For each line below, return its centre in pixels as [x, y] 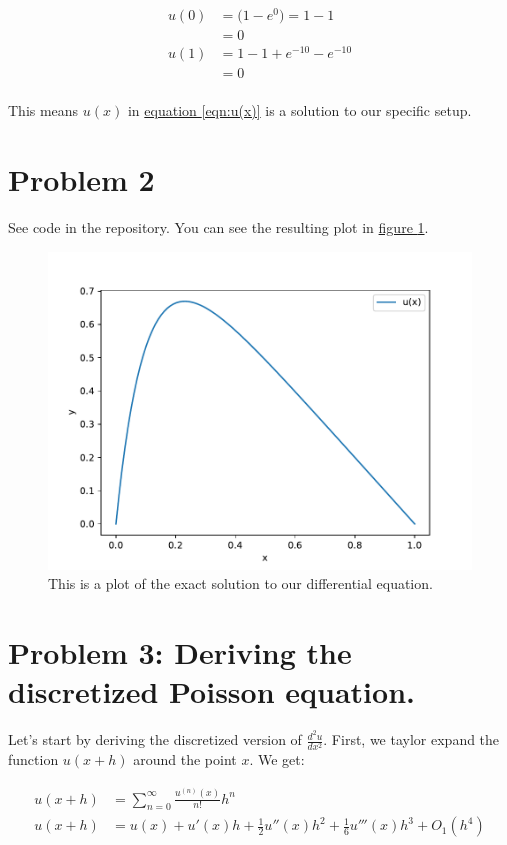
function [33, 759]
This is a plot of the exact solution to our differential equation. [240, 583]
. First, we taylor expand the [411, 739]
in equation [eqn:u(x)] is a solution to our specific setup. [299, 110]
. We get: [277, 759]
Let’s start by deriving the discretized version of [155, 739]
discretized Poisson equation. [211, 691]
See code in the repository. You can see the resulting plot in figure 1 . [218, 227]
